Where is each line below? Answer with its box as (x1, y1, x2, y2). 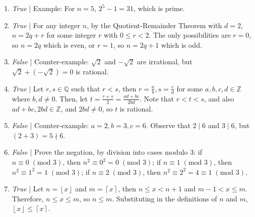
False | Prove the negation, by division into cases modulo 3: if (12, 147, 202, 157)
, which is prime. (134, 3, 185, 13)
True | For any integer (12, 20, 81, 30)
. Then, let (55, 93, 88, 103)
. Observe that (146, 120, 190, 131)
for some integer (46, 30, 96, 40)
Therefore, (12, 193, 44, 203)
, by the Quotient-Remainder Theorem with (87, 20, 222, 30)
